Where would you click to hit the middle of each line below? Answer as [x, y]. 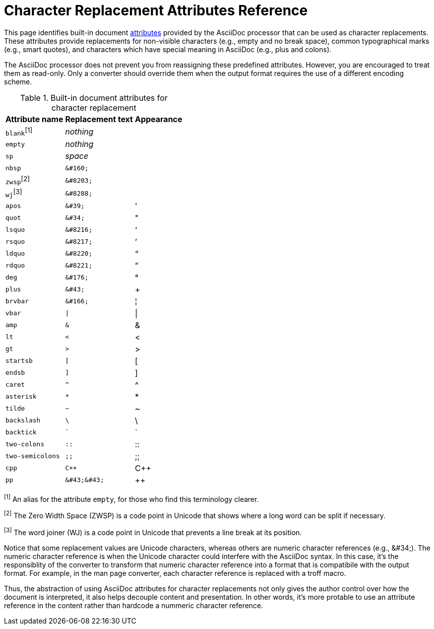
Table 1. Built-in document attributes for [94, 98]
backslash [23, 420]
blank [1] [19, 132]
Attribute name [34, 119]
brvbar [17, 301]
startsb [19, 361]
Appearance [158, 119]
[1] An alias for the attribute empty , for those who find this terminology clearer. [131, 498]
